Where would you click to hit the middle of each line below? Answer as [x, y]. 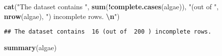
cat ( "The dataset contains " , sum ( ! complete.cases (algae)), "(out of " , [111, 6]
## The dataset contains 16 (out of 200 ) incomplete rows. [108, 32]
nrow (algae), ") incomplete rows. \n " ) [62, 16]
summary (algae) [30, 47]
